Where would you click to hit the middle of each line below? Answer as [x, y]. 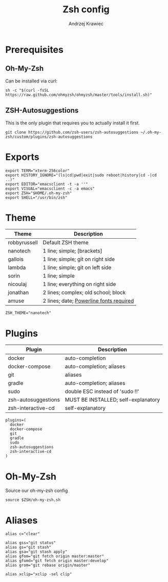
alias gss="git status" [31, 543]
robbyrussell [23, 243]
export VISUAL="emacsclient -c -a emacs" [50, 189]
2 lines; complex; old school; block [84, 293]
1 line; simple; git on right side [79, 259]
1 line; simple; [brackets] [72, 251]
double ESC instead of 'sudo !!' [102, 391]
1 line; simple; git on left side [77, 267]
